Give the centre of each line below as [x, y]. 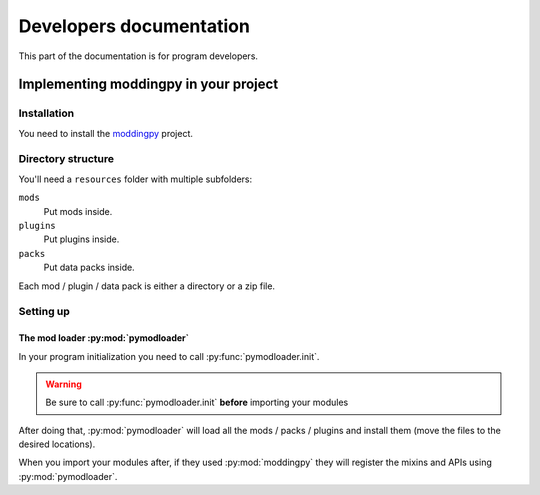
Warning [63, 384]
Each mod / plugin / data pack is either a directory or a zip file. [146, 286]
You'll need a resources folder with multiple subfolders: [135, 179]
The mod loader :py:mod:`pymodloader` [104, 338]
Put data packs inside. [89, 267]
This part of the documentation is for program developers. [138, 56]
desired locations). [57, 444]
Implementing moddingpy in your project [148, 84]
